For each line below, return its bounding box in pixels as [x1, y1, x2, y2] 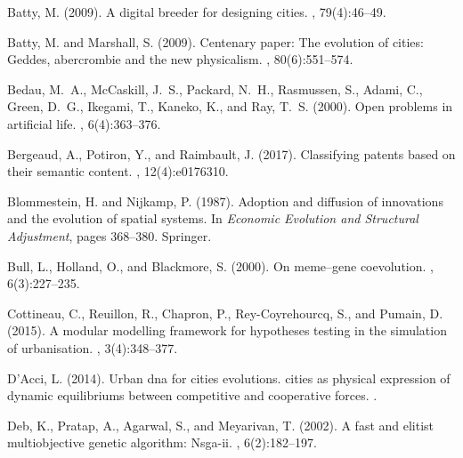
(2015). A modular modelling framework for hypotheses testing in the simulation [7, 321, 447, 340]
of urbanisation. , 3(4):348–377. [7, 338, 178, 357]
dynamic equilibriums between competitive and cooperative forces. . [7, 386, 378, 405]
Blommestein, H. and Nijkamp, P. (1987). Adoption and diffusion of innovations [7, 191, 443, 210]
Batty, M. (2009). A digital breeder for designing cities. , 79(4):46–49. [7, 3, 386, 20]
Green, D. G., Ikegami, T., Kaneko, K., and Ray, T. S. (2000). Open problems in [7, 97, 453, 116]
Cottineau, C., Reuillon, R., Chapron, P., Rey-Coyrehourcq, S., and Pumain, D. [7, 303, 443, 322]
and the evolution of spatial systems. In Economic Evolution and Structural [7, 209, 418, 228]
